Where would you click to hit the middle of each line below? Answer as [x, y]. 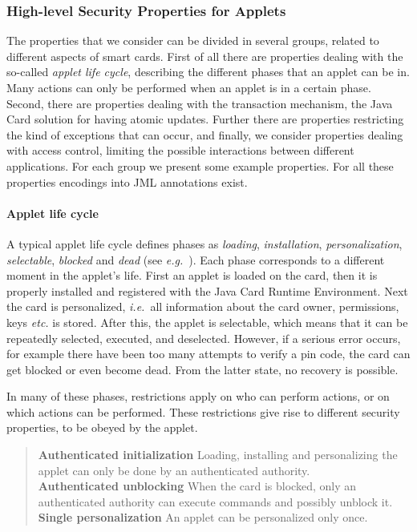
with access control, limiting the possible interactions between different [180, 150]
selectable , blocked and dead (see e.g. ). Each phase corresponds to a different [196, 259]
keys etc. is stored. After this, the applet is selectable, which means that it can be [207, 322]
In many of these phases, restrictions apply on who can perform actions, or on [198, 396]
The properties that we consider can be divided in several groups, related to [193, 40]
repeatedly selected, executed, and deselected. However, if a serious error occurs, [204, 338]
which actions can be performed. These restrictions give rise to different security [203, 411]
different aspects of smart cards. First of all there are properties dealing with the [205, 56]
